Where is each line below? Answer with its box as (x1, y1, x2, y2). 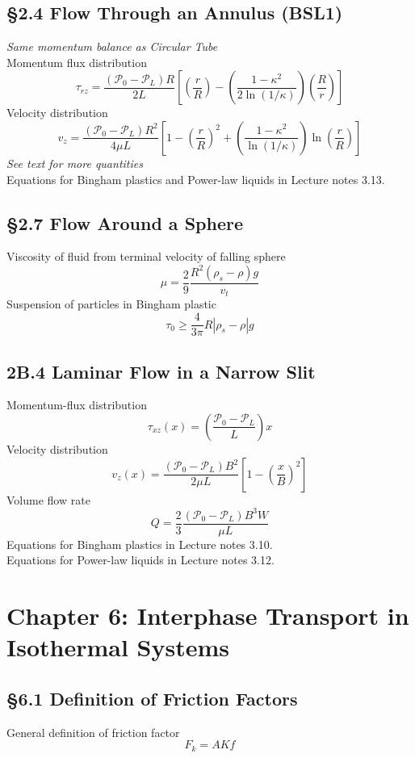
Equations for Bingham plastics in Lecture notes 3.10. (6, 535, 273, 552)
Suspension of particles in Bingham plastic (6, 295, 216, 312)
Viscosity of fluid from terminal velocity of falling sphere (6, 248, 286, 265)
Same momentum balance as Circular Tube (6, 38, 218, 55)
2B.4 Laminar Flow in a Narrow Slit (6, 358, 316, 383)
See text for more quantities (6, 154, 143, 171)
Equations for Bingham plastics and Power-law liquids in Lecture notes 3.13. (6, 170, 385, 187)
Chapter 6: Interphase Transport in (6, 599, 409, 632)
